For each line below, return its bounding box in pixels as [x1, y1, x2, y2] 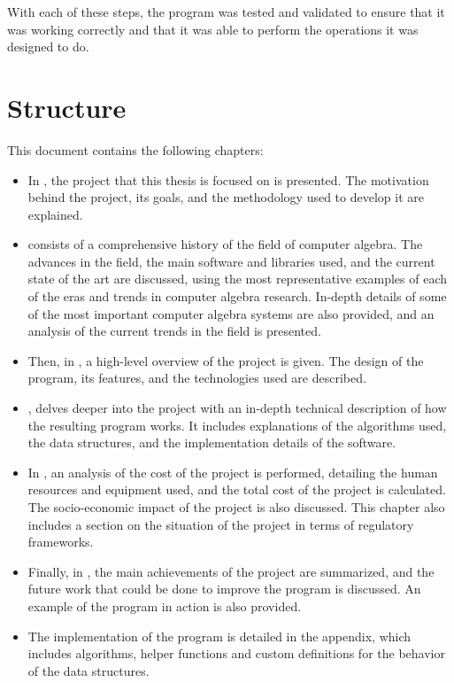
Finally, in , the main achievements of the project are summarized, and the [27, 562, 435, 580]
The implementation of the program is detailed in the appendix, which [27, 626, 412, 645]
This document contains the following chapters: [7, 140, 264, 159]
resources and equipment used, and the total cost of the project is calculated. [27, 480, 447, 499]
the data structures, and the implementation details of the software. [27, 433, 396, 452]
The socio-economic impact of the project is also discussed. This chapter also [27, 498, 445, 516]
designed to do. [7, 37, 89, 56]
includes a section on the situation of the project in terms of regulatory [27, 515, 414, 533]
